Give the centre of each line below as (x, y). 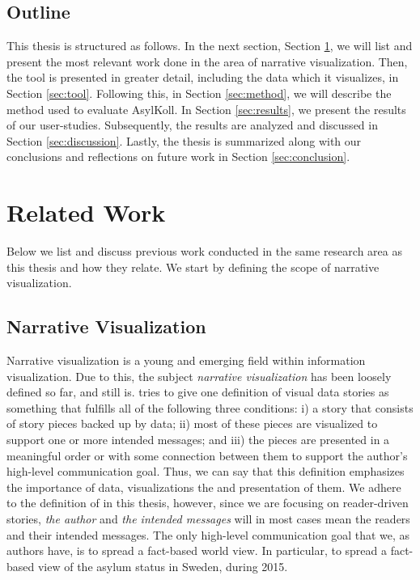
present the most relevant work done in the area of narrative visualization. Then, (207, 61)
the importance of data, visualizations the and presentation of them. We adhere (204, 487)
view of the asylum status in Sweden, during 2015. (163, 566)
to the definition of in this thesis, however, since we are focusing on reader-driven (208, 503)
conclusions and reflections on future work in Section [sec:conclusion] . (178, 157)
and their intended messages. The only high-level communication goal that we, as (208, 534)
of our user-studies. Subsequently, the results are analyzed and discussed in (192, 125)
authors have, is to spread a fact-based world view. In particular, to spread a (197, 550)
